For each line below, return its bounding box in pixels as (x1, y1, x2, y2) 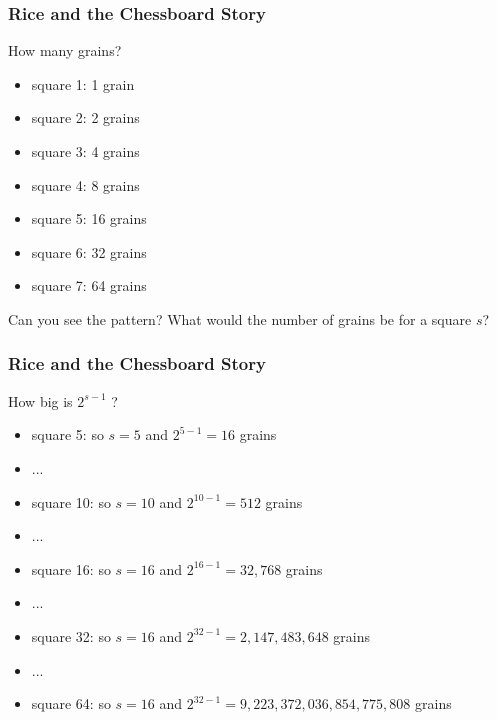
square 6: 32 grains (31, 241, 147, 262)
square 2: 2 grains (31, 107, 140, 128)
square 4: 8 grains (31, 174, 140, 195)
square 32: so (31, 625, 111, 646)
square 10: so (31, 491, 111, 512)
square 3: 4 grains (31, 141, 140, 161)
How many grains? (8, 40, 122, 61)
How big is (8, 390, 73, 411)
